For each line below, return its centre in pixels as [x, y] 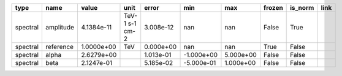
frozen [273, 8]
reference [59, 47]
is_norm [302, 8]
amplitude [60, 27]
